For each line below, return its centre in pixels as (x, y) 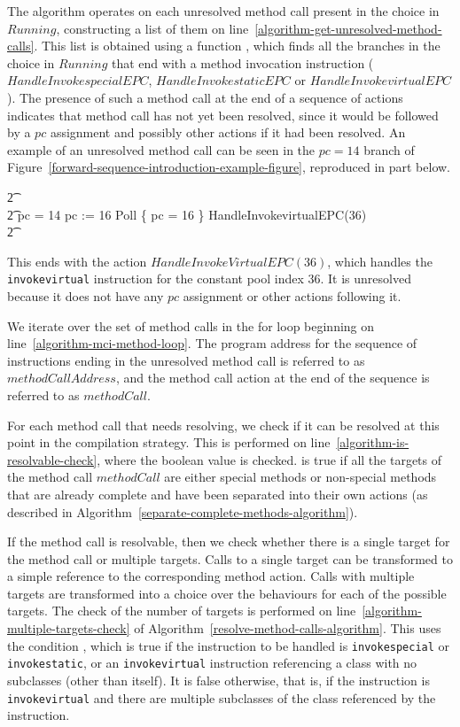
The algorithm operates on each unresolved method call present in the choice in (223, 11)
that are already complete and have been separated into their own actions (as (218, 494)
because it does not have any (86, 295)
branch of (389, 149)
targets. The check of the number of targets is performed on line (182, 611)
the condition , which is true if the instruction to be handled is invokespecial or (229, 645)
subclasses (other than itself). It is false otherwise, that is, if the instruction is (218, 680)
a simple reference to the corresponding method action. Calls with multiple (211, 576)
